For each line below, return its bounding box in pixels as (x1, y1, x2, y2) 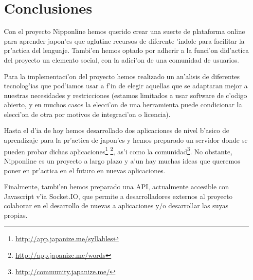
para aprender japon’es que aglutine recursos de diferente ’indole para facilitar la (4, 35, 245, 46)
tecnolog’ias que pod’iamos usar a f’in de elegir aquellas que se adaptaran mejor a (4, 81, 248, 91)
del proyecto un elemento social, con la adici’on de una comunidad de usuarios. (4, 54, 239, 65)
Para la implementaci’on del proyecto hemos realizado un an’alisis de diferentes (4, 71, 240, 81)
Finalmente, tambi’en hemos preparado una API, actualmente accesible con (4, 181, 229, 192)
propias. (4, 210, 28, 220)
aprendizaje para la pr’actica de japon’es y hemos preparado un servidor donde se (4, 135, 248, 145)
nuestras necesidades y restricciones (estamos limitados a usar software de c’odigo (4, 90, 247, 100)
